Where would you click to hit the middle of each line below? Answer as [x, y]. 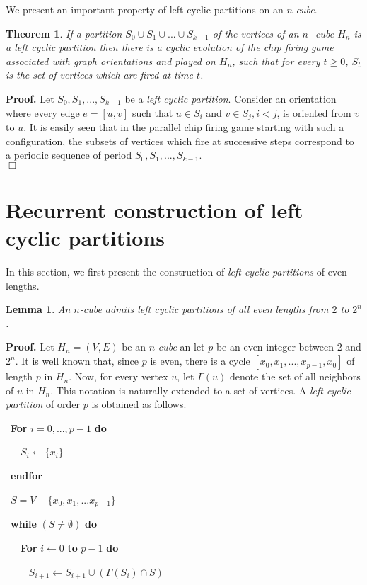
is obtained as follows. [139, 404]
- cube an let [180, 347]
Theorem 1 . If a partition [64, 33]
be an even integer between [275, 347]
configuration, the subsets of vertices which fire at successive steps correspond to [180, 141]
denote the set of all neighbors [295, 376]
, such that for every [276, 61]
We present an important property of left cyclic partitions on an [145, 9]
